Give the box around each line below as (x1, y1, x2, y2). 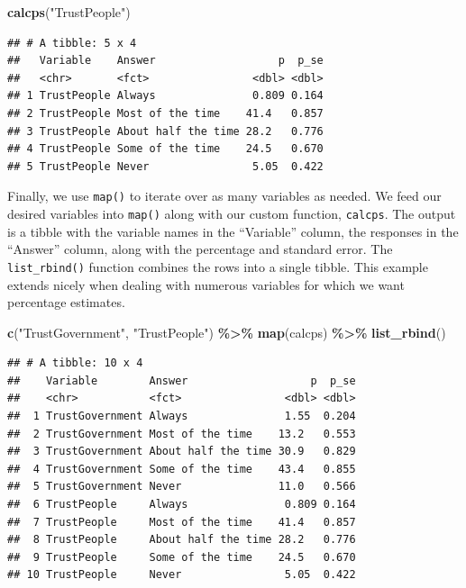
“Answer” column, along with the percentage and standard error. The (7, 240, 393, 258)
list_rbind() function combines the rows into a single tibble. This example (7, 257, 428, 276)
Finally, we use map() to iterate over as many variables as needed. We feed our (7, 186, 442, 205)
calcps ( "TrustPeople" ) (7, 3, 131, 21)
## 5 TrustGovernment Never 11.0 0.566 (7, 480, 356, 493)
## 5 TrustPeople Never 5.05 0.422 (7, 159, 324, 173)
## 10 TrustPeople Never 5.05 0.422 (7, 568, 356, 582)
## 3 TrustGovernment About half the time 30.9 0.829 (7, 445, 356, 458)
